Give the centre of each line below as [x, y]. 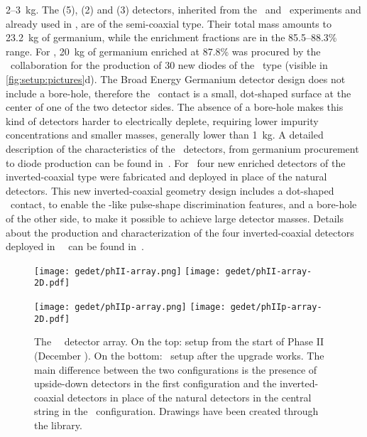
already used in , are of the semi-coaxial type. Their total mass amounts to [169, 23]
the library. [58, 425]
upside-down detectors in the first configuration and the [155, 383]
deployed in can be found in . [75, 246]
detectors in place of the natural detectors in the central [190, 397]
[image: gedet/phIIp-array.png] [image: [130, 307]
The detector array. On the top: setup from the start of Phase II [179, 341]
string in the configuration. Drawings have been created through [176, 411]
